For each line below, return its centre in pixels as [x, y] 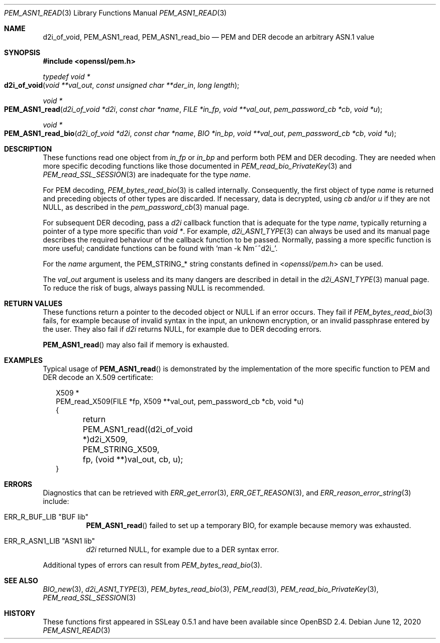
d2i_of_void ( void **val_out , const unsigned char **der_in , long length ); [122, 85]
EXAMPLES [23, 360]
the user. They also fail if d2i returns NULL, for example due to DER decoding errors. [182, 329]
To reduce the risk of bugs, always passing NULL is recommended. [154, 288]
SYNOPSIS [22, 52]
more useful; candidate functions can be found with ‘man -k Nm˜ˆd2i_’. [160, 248]
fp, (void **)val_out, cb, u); [133, 459]
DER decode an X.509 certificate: [98, 377]
